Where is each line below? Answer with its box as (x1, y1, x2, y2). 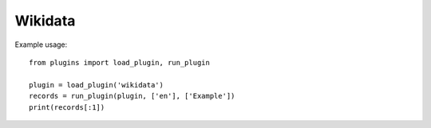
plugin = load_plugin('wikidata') (29, 80, 164, 89)
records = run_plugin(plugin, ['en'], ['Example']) (29, 91, 235, 101)
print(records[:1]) (29, 103, 105, 111)
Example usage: (14, 40, 68, 49)
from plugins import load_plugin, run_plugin (29, 58, 211, 67)
